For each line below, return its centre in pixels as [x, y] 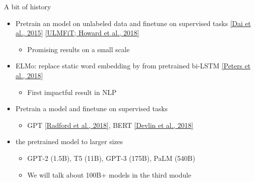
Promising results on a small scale [79, 49]
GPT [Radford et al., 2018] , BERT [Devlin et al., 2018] [110, 125]
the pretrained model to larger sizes [69, 141]
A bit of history [28, 6]
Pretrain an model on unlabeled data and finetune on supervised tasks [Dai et [133, 23]
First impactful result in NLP [72, 92]
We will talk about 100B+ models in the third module [109, 174]
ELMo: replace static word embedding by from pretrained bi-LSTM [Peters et [133, 66]
